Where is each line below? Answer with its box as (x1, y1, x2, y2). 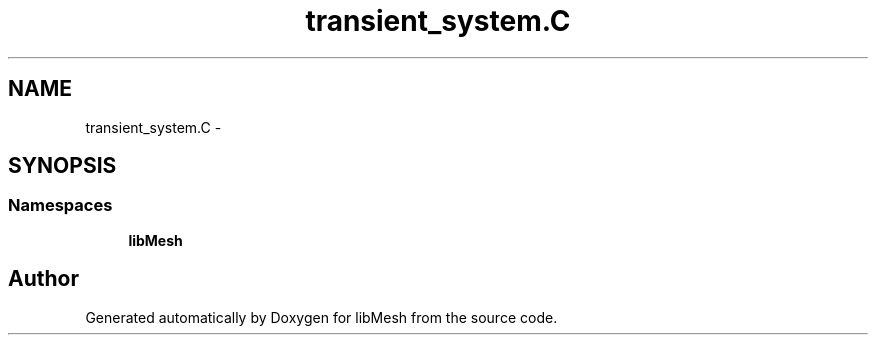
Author (8, 266, 79, 292)
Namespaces (8, 195, 113, 216)
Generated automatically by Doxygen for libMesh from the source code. (85, 308, 558, 326)
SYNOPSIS (8, 153, 117, 179)
